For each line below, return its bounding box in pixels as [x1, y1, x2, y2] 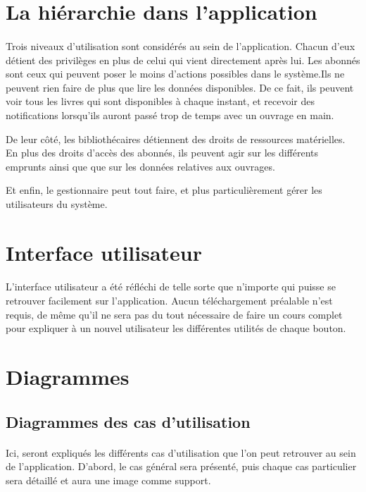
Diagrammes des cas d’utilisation [6, 410, 251, 432]
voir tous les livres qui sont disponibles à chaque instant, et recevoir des [6, 94, 315, 109]
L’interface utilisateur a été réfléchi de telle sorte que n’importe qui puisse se [6, 279, 336, 294]
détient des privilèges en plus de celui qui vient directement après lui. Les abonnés [6, 52, 360, 67]
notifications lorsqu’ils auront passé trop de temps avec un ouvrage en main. [6, 107, 334, 122]
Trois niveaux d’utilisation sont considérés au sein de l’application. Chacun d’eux [6, 38, 355, 53]
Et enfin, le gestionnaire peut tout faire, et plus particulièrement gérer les [6, 183, 322, 197]
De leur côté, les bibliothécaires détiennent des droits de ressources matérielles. [6, 131, 346, 146]
